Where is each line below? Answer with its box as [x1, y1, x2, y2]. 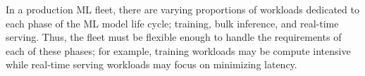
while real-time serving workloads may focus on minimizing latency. [6, 57, 297, 72]
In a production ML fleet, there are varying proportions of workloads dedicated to [6, 2, 359, 16]
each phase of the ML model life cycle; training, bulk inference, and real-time [6, 15, 339, 30]
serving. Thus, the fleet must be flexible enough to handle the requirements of [6, 30, 342, 44]
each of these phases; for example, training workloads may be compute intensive [6, 43, 351, 58]
